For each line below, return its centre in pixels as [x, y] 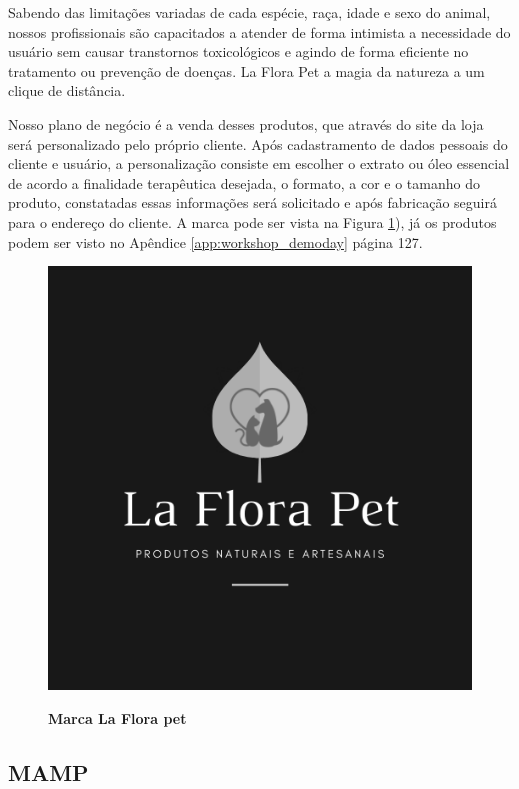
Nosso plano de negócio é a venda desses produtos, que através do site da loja [246, 123]
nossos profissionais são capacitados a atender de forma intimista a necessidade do [259, 31]
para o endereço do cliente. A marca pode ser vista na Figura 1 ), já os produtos [252, 221]
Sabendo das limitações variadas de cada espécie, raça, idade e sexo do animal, [249, 12]
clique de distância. [67, 90]
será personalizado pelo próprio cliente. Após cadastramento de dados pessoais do [258, 143]
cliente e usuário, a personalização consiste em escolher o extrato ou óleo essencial [259, 163]
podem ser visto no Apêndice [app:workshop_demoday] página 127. [215, 241]
